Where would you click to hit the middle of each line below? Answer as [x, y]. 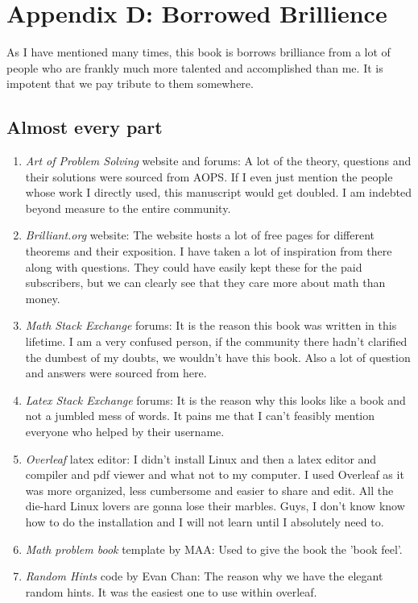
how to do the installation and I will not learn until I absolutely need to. [205, 521]
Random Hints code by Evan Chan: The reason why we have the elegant [204, 576]
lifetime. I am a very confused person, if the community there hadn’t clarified [216, 341]
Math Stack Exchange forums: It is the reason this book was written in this [211, 325]
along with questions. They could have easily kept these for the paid [194, 266]
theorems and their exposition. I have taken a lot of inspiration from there [209, 251]
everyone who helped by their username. [125, 432]
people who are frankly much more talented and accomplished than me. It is [195, 67]
